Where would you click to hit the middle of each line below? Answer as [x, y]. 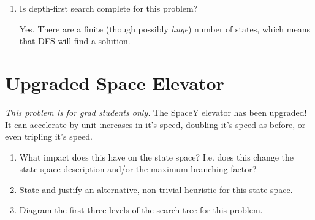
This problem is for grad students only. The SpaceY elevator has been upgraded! [156, 112]
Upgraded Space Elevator [115, 82]
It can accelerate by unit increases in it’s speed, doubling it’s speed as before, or [155, 124]
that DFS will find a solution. [75, 41]
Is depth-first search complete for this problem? [108, 8]
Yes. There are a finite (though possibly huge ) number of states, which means [165, 28]
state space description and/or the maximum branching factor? [138, 169]
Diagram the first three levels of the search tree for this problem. [141, 210]
